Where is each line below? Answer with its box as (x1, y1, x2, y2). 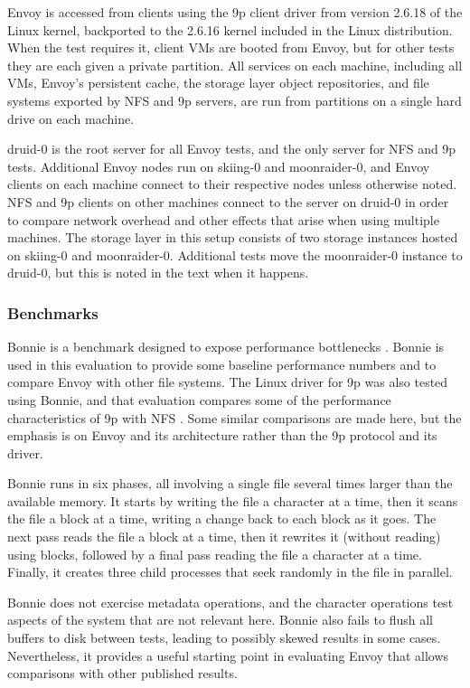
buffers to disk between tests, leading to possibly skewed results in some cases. (7, 628, 441, 647)
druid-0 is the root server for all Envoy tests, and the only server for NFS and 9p (7, 139, 456, 158)
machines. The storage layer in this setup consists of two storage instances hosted (7, 228, 458, 247)
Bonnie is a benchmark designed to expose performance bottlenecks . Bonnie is (7, 337, 445, 356)
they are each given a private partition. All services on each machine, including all (7, 55, 463, 74)
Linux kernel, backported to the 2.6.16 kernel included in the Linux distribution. (7, 20, 453, 39)
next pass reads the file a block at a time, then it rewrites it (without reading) (7, 527, 441, 546)
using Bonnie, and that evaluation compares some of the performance (7, 390, 391, 409)
